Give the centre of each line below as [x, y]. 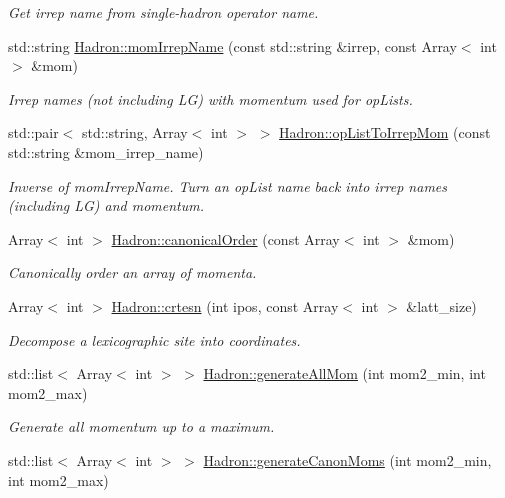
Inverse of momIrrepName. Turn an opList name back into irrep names [227, 185]
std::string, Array [135, 132]
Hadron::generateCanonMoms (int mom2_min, [347, 459]
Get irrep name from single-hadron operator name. [163, 12]
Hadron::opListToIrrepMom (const [385, 132]
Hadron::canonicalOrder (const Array [225, 238]
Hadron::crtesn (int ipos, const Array [225, 305]
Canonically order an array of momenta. [132, 272]
